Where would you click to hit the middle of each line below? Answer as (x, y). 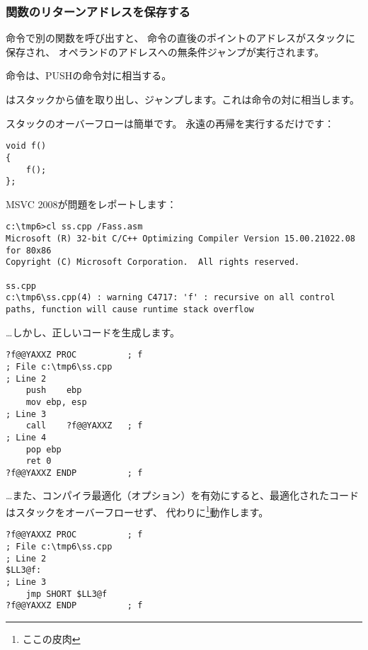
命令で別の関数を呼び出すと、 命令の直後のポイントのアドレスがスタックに (181, 38)
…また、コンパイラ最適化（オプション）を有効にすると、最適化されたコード (182, 495)
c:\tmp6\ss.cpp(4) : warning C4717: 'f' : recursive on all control (171, 298)
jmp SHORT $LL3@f (67, 594)
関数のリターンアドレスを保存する (98, 11)
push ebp (54, 390)
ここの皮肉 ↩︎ (51, 638)
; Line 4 (26, 437)
